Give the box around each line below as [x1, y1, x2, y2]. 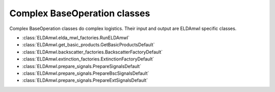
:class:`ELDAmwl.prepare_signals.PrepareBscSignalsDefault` [22, 70, 150, 76]
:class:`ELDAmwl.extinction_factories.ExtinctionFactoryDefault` [22, 56, 154, 62]
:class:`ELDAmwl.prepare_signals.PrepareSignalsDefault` [22, 63, 142, 69]
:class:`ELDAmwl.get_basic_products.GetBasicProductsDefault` [22, 42, 155, 48]
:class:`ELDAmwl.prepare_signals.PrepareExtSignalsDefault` [22, 77, 148, 83]
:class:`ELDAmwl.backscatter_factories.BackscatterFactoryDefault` [22, 49, 163, 55]
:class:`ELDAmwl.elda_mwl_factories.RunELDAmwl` [22, 35, 130, 41]
